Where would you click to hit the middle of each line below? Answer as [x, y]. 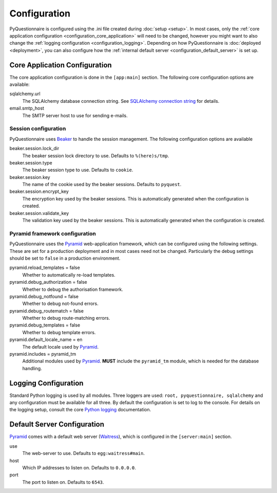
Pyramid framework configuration [53, 233]
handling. [32, 368]
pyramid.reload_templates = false [45, 268]
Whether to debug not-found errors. [60, 304]
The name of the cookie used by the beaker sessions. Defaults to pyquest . [102, 185]
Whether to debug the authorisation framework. [73, 289]
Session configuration [38, 129]
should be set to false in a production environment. [65, 258]
